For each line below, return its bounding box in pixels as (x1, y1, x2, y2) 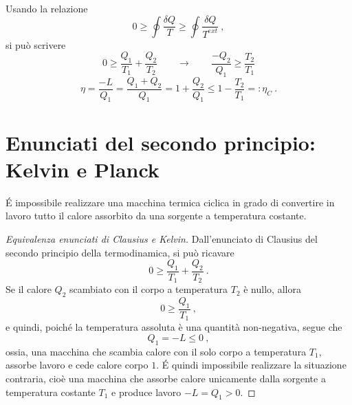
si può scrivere (5, 37, 66, 52)
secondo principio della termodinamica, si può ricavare (5, 245, 234, 259)
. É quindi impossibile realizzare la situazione (156, 358, 346, 372)
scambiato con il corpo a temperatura (69, 282, 228, 296)
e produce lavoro (111, 384, 181, 399)
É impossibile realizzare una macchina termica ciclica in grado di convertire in (5, 195, 335, 209)
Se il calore (5, 282, 52, 296)
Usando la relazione (5, 1, 88, 15)
